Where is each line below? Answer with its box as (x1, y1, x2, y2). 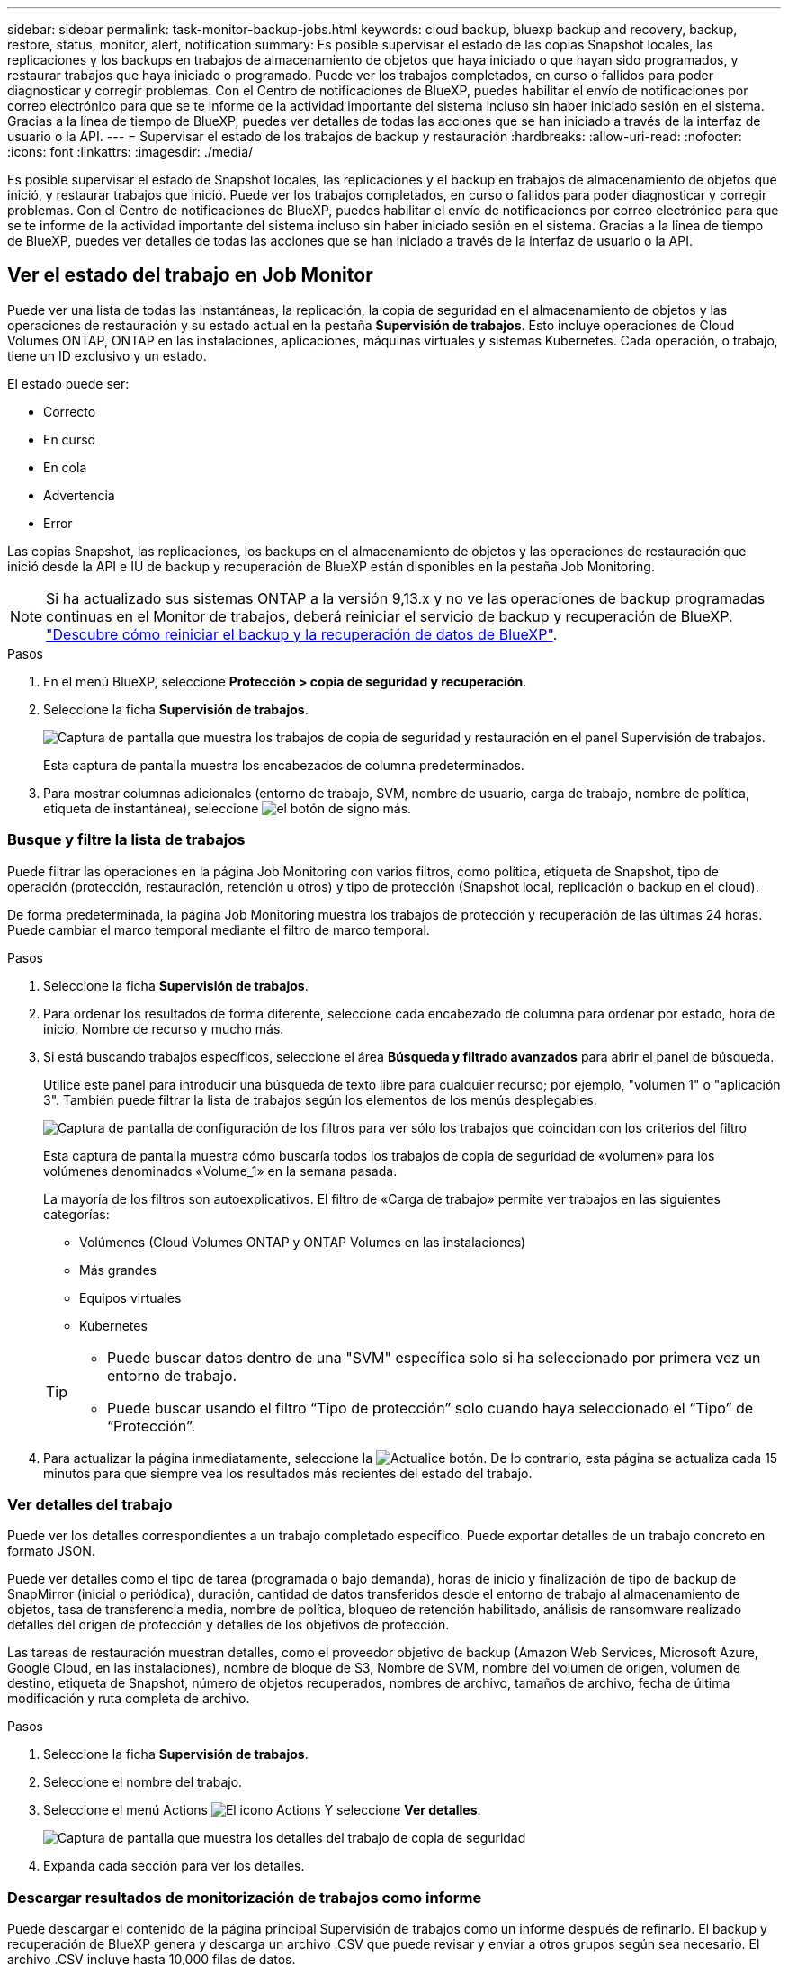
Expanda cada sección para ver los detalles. (43, 1858, 305, 1874)
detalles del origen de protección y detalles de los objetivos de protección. (7, 1617, 450, 1633)
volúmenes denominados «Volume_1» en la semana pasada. (43, 1162, 398, 1179)
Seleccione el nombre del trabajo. (43, 1774, 243, 1790)
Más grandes (79, 1261, 157, 1278)
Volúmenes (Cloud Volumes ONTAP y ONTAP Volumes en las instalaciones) (79, 1234, 526, 1250)
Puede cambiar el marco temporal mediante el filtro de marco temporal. (7, 921, 430, 938)
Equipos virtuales (79, 1289, 182, 1306)
